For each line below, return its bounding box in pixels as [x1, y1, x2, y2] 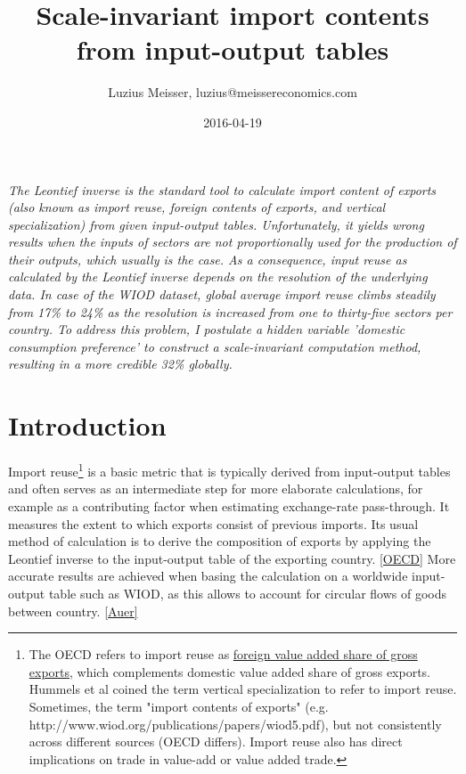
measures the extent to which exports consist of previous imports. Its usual [8, 514, 419, 533]
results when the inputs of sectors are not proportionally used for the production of [8, 232, 457, 251]
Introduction [8, 407, 167, 444]
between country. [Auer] [8, 601, 138, 620]
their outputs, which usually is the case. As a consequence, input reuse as [8, 249, 407, 268]
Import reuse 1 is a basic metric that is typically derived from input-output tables [8, 460, 451, 480]
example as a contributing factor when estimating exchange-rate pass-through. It [8, 497, 450, 515]
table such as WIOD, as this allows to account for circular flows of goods [48, 583, 446, 602]
